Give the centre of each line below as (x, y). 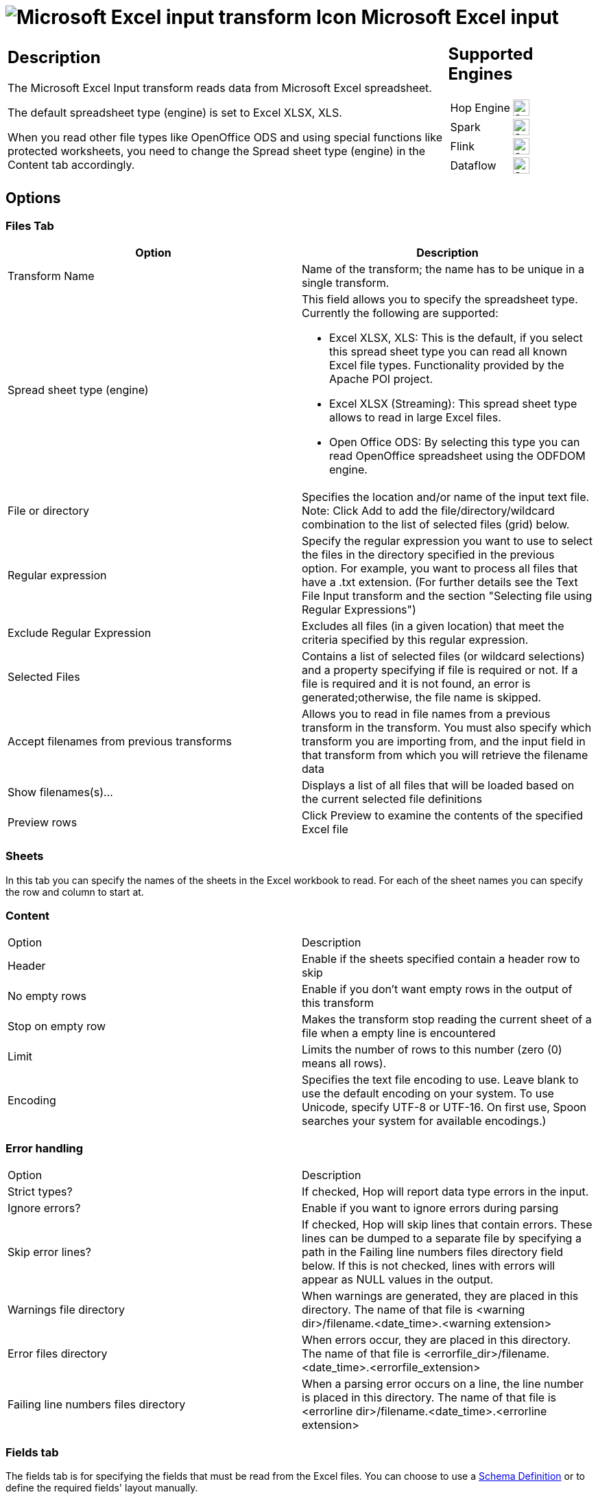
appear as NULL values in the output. (398, 1280)
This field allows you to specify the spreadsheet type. (440, 299)
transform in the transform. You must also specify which (447, 727)
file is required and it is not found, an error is (416, 683)
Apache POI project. (381, 379)
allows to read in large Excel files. (415, 417)
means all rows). (344, 1064)
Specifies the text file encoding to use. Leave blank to (440, 1080)
